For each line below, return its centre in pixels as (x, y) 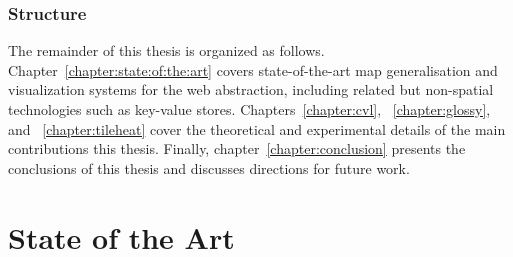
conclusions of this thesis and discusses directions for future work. (209, 167)
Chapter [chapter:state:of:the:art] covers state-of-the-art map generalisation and (253, 69)
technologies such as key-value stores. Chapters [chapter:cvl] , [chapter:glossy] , (249, 109)
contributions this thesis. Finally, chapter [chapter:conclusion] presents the (237, 148)
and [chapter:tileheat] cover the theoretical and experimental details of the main (257, 128)
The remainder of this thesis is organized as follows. (166, 50)
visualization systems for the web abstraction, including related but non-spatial (251, 89)
